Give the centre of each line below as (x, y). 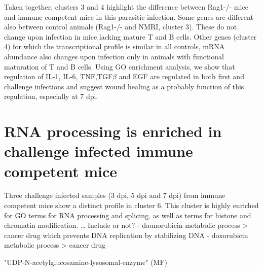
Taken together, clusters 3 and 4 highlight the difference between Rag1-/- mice (126, 7)
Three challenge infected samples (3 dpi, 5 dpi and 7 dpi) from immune (115, 195)
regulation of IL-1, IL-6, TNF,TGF (59, 76)
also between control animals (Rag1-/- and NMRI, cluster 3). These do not (121, 27)
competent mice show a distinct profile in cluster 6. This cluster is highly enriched (131, 205)
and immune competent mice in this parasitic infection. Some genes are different (129, 16)
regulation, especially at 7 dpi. (51, 96)
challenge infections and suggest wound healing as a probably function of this (124, 86)
